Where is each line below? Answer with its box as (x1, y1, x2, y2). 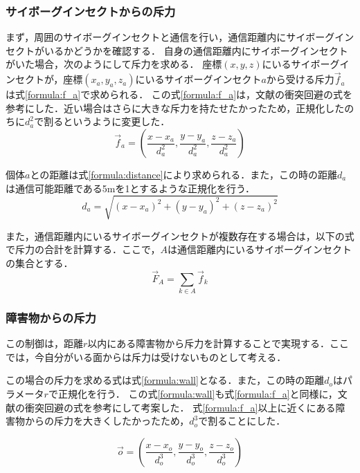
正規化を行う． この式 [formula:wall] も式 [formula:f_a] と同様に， (57, 387, 338, 401)
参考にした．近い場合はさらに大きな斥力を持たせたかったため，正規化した (6, 100, 345, 115)
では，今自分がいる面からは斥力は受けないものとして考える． (6, 349, 287, 364)
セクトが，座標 (15, 72, 83, 86)
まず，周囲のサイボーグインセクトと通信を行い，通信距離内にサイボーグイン (6, 30, 354, 44)
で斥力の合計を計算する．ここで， (6, 242, 161, 257)
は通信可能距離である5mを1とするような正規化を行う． (6, 180, 255, 195)
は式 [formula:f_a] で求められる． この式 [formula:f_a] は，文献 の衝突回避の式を (6, 87, 353, 102)
